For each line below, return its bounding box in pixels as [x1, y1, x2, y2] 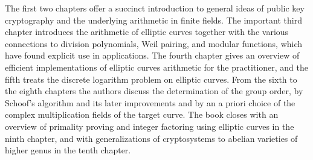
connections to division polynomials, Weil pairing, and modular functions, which [5, 37, 303, 50]
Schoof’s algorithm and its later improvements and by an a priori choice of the [5, 96, 295, 109]
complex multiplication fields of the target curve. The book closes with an [5, 108, 279, 121]
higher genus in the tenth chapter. [5, 144, 131, 156]
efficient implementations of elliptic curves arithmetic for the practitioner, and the [5, 60, 309, 73]
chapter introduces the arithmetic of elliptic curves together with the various [5, 25, 289, 38]
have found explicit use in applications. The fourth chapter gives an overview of [5, 49, 300, 62]
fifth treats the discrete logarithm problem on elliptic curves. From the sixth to [5, 72, 297, 85]
